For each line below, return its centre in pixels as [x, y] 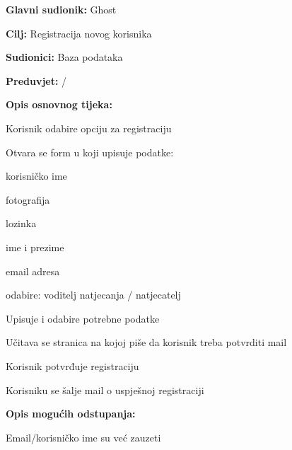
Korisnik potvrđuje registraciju [72, 365]
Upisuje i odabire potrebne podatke [83, 318]
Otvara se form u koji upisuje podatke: [90, 152]
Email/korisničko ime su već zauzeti [83, 437]
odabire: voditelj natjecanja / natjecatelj [93, 295]
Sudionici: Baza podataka [64, 57]
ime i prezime [35, 247]
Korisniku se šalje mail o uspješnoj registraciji [105, 390]
